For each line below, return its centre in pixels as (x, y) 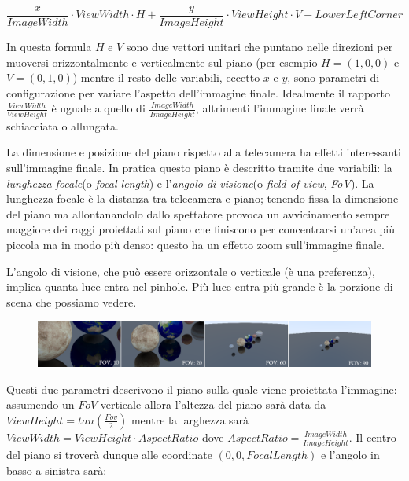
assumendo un (41, 404)
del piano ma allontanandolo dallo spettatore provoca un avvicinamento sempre (198, 213)
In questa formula (49, 47)
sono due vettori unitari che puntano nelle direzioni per (260, 47)
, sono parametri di (333, 77)
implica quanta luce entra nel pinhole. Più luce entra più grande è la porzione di (200, 286)
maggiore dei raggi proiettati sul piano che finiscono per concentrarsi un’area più (201, 229)
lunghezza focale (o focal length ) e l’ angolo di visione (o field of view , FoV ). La (190, 183)
